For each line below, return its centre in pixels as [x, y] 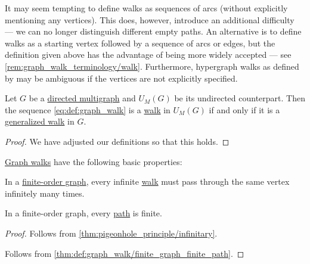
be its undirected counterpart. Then [240, 98]
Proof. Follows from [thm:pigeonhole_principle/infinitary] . [111, 233]
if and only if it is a [244, 109]
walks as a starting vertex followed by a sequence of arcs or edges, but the [140, 43]
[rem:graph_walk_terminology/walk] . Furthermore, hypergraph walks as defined [152, 66]
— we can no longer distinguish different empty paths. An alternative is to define [153, 31]
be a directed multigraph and [82, 98]
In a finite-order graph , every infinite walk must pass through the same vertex [147, 181]
